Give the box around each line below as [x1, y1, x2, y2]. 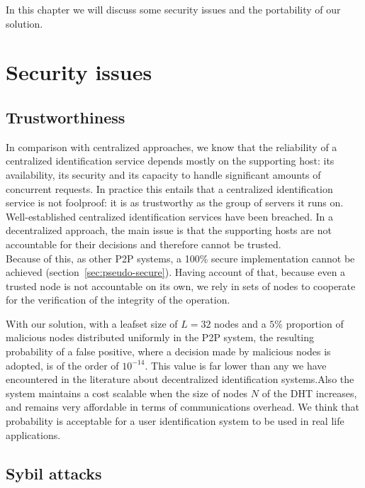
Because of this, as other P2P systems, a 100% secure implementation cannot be [6, 250, 355, 265]
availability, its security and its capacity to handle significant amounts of [6, 167, 321, 182]
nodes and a [214, 316, 266, 331]
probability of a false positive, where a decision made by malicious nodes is [6, 344, 331, 359]
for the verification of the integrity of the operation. [6, 292, 230, 307]
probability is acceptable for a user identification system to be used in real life [6, 414, 344, 428]
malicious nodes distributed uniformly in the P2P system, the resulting [6, 330, 315, 345]
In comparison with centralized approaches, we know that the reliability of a [6, 139, 337, 154]
